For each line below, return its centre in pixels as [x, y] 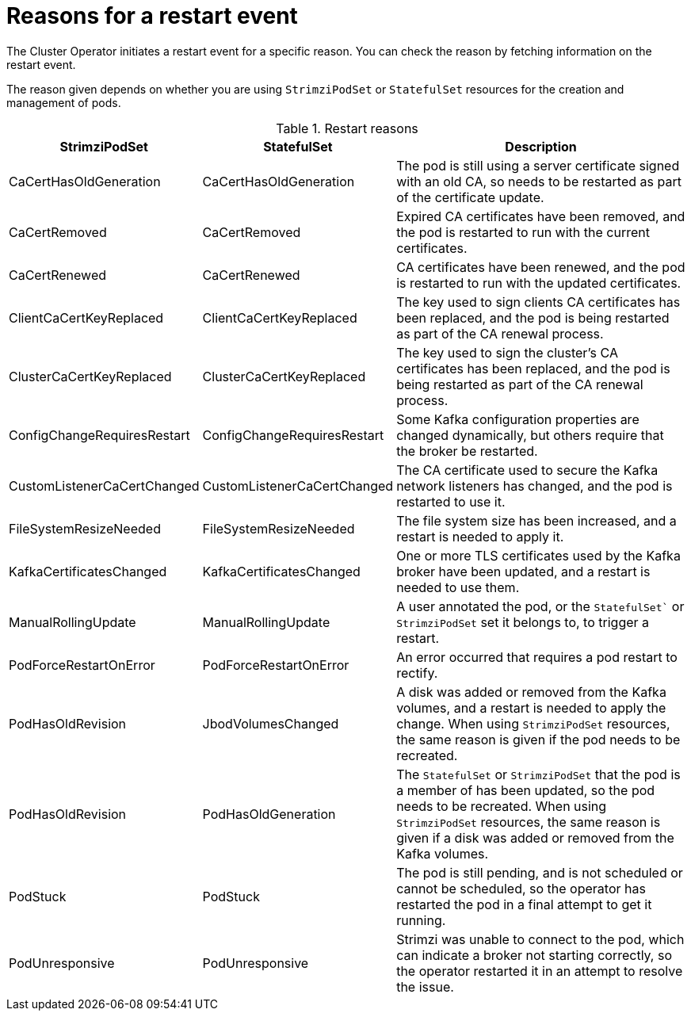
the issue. [425, 986]
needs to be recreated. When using [502, 806]
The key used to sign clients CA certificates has [538, 302]
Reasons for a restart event [152, 16]
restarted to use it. [451, 501]
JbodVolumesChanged [271, 723]
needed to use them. [458, 587]
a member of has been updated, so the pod [526, 790]
